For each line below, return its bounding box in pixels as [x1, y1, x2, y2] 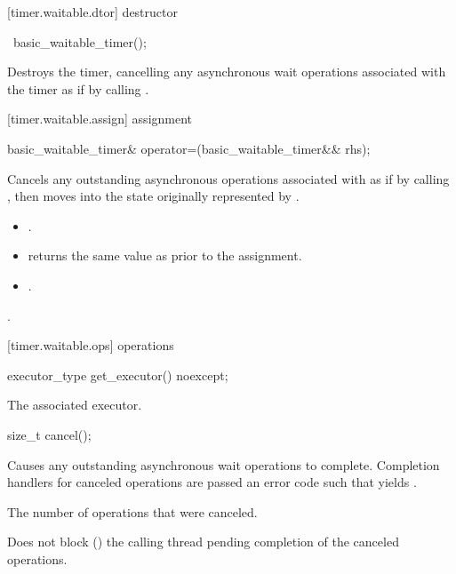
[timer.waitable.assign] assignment [7, 109, 193, 128]
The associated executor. [7, 395, 142, 414]
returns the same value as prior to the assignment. [28, 246, 302, 265]
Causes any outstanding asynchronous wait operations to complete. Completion [7, 455, 440, 474]
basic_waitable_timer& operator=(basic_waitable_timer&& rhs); [7, 139, 371, 157]
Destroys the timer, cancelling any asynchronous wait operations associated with [7, 62, 446, 81]
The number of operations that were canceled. [7, 502, 258, 521]
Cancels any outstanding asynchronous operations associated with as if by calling [7, 169, 450, 187]
